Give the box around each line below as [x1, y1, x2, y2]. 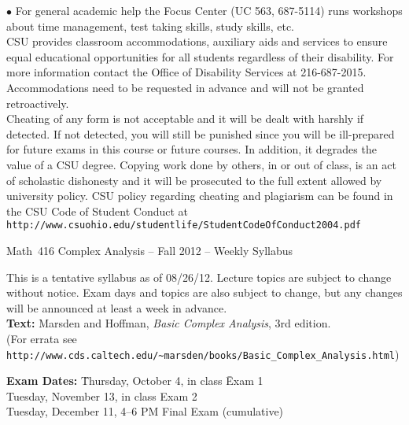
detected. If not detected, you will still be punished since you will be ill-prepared [6, 125, 395, 142]
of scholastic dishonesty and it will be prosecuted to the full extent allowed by [6, 172, 382, 188]
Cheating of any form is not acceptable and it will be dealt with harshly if [6, 110, 364, 127]
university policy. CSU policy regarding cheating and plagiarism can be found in [6, 187, 393, 204]
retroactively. [6, 94, 69, 111]
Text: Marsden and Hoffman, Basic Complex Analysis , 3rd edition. [6, 315, 331, 331]
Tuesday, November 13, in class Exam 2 [6, 387, 197, 404]
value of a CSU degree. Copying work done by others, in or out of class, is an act [6, 156, 396, 172]
